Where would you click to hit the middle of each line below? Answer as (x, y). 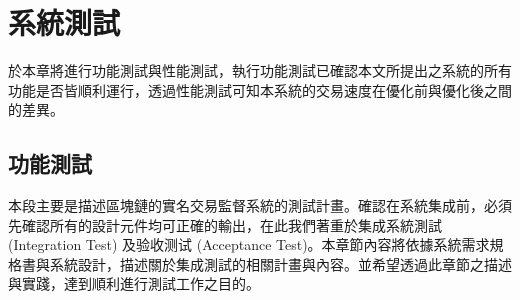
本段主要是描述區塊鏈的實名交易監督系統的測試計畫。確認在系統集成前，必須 (260, 205)
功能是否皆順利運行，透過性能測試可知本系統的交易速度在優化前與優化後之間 (260, 89)
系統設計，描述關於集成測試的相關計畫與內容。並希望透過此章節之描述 (280, 263)
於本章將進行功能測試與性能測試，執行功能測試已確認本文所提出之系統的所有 (260, 70)
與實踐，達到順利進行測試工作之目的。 (134, 283)
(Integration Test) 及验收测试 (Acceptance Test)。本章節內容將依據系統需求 (249, 244)
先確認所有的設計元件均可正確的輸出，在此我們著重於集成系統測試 (225, 224)
